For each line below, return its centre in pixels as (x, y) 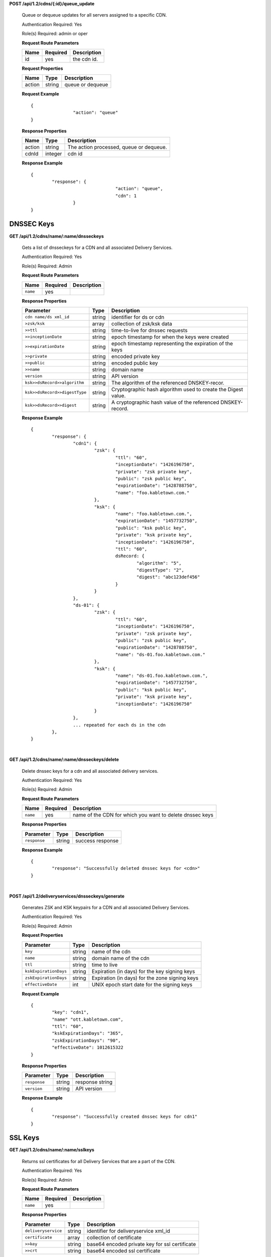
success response (97, 841)
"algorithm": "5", (159, 563)
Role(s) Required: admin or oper (55, 34)
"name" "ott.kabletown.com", (88, 1019)
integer (54, 154)
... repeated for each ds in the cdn (119, 725)
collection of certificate (114, 1237)
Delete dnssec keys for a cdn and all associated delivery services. (90, 771)
